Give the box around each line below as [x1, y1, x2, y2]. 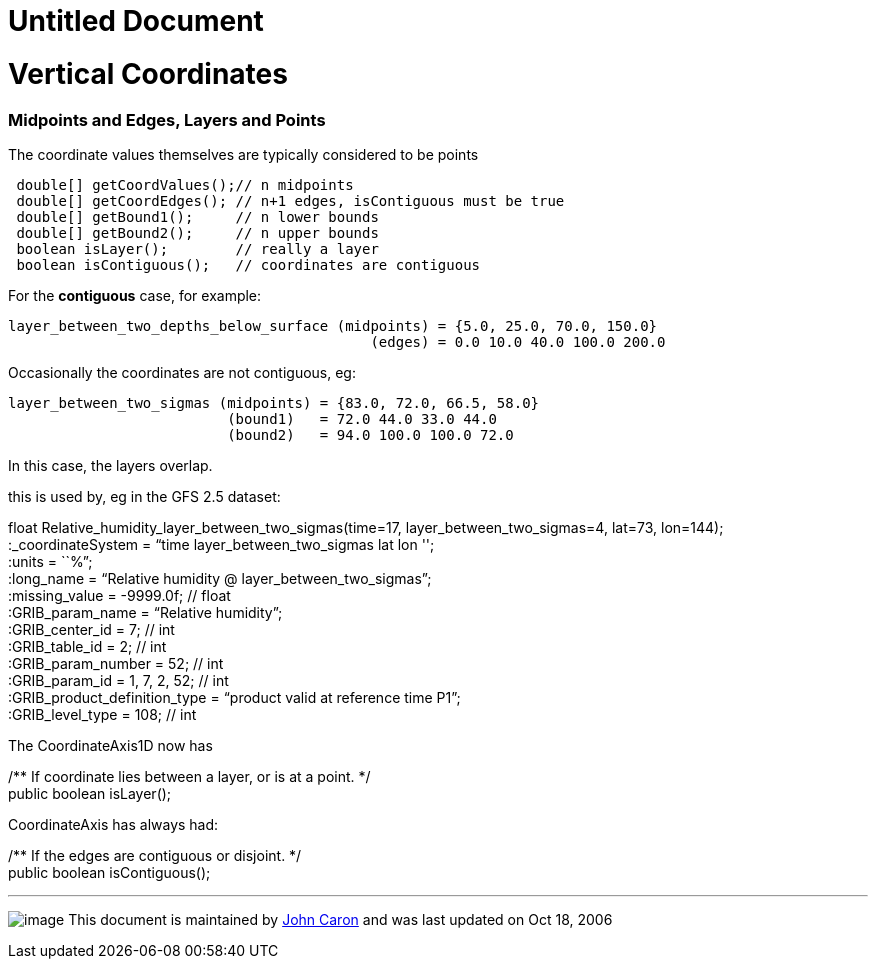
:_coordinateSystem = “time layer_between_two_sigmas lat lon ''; [8, 535, 435, 553]
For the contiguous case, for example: [8, 286, 262, 304]
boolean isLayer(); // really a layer [16, 240, 379, 257]
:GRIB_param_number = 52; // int [8, 654, 224, 672]
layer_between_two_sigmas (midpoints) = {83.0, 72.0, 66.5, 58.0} [8, 394, 540, 411]
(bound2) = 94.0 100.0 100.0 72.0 [227, 426, 514, 443]
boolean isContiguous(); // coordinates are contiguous [16, 256, 481, 273]
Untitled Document [8, 4, 264, 38]
